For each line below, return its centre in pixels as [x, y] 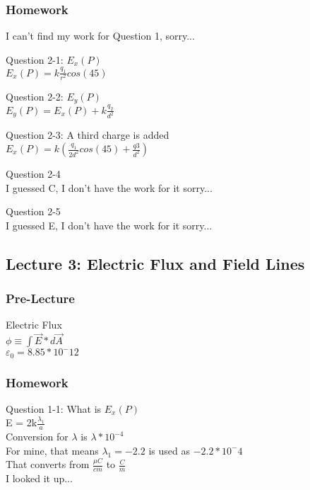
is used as [169, 450]
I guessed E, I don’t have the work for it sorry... [109, 225]
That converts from [48, 464]
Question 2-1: [35, 59]
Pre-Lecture [40, 298]
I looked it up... [39, 478]
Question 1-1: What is [54, 408]
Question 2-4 [33, 173]
